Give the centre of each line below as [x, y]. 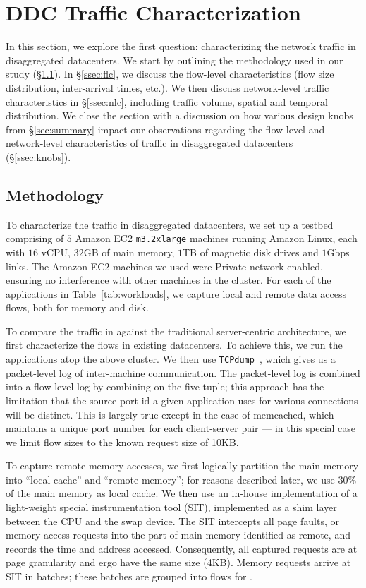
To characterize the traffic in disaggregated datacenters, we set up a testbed [170, 224]
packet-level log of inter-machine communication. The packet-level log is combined [183, 372]
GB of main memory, [129, 252]
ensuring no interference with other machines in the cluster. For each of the [169, 280]
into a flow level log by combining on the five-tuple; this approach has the [165, 386]
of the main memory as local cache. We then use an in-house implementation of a [182, 493]
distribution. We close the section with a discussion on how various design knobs [179, 115]
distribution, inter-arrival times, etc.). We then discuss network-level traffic [167, 87]
